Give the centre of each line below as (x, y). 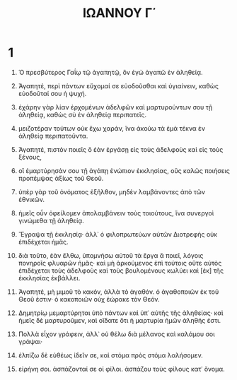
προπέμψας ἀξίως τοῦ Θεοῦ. (61, 178)
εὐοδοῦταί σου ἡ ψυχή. (52, 93)
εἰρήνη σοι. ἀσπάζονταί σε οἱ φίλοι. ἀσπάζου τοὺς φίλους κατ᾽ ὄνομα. (121, 369)
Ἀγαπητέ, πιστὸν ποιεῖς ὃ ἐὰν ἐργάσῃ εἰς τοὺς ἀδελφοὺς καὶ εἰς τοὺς (121, 149)
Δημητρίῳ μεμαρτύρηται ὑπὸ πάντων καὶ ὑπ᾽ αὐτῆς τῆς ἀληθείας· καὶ (121, 313)
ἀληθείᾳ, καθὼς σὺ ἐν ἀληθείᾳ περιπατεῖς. (82, 114)
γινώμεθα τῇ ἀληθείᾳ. (51, 220)
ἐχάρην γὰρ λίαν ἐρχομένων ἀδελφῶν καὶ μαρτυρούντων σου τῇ (115, 107)
